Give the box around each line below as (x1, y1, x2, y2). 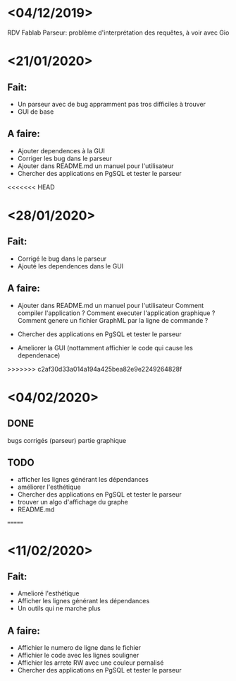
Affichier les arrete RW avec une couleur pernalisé (17, 658, 164, 667)
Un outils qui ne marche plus (17, 604, 101, 612)
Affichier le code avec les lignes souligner (17, 651, 139, 660)
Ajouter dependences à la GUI (17, 146, 106, 155)
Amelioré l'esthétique (17, 589, 80, 598)
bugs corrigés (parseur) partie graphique (7, 436, 127, 444)
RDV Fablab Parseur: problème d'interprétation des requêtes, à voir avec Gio (7, 28, 230, 37)
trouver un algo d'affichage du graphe (17, 498, 128, 507)
